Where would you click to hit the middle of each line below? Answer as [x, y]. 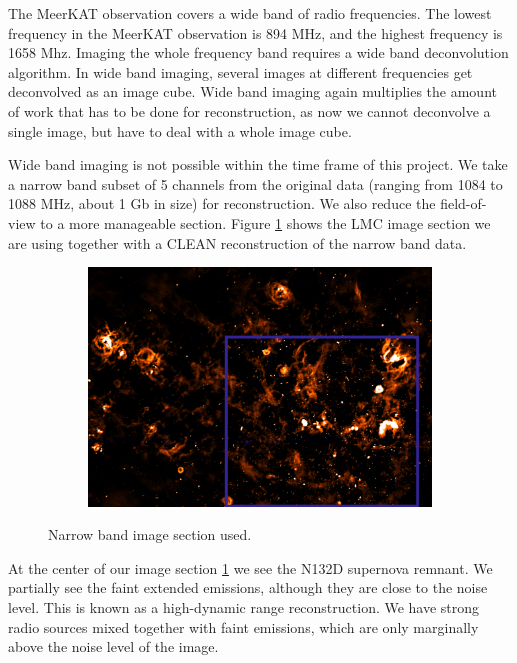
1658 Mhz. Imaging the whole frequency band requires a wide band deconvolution [258, 52]
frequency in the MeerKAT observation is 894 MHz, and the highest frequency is [255, 32]
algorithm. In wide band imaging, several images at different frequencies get [240, 71]
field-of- [463, 203]
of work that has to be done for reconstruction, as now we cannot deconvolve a [249, 110]
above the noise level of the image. [113, 646]
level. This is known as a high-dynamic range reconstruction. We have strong [244, 607]
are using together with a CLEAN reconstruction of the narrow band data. [237, 242]
